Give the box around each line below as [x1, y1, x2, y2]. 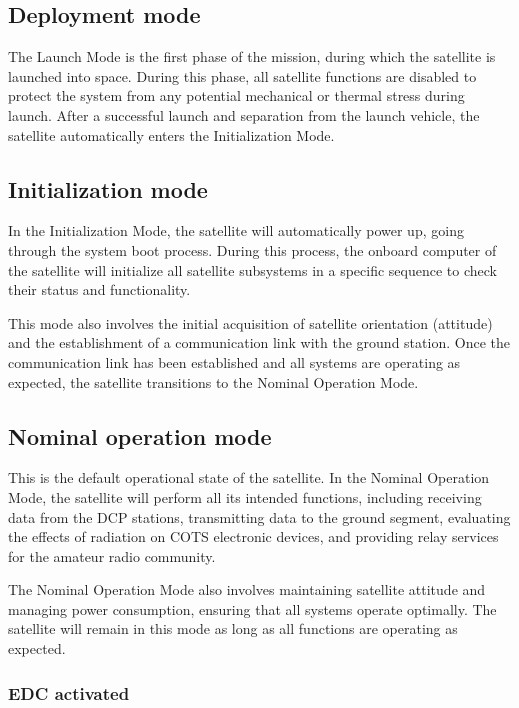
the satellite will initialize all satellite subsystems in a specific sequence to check [8, 259, 497, 280]
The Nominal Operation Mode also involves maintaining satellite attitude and [8, 579, 486, 600]
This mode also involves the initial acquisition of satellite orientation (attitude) [8, 312, 493, 333]
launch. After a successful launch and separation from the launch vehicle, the [8, 104, 480, 125]
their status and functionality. [8, 279, 191, 300]
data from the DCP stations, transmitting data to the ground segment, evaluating [8, 506, 511, 527]
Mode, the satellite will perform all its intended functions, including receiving [8, 486, 482, 507]
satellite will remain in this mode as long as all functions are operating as [8, 618, 458, 639]
